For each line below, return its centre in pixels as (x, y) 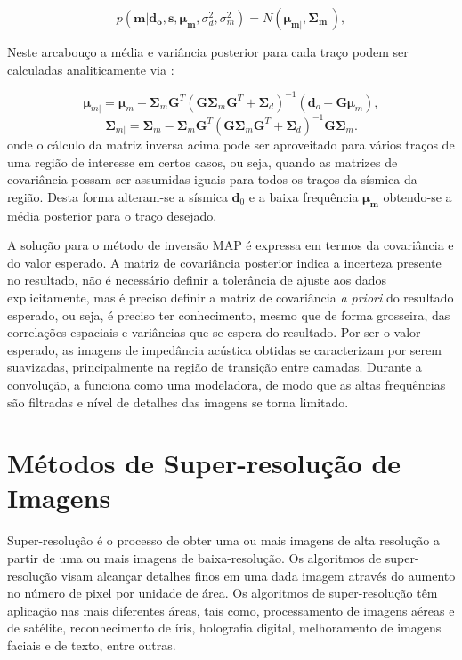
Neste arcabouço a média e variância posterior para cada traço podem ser (208, 52)
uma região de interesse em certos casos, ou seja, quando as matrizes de (203, 161)
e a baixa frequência (304, 196)
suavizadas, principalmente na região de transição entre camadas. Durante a (215, 367)
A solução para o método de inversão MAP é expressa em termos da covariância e (231, 245)
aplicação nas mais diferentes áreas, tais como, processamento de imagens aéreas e (231, 610)
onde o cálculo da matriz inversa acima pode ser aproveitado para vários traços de (231, 144)
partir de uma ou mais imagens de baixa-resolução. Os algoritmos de (195, 558)
